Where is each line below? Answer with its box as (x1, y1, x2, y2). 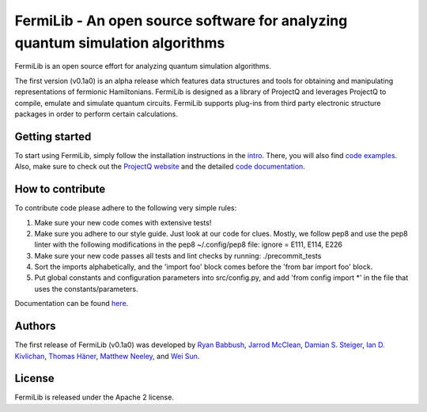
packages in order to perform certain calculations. (14, 109, 178, 119)
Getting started (14, 130, 92, 143)
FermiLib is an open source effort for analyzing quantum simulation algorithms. (14, 62, 272, 71)
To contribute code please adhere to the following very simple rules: (14, 203, 237, 213)
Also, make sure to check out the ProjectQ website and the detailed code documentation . (14, 162, 306, 172)
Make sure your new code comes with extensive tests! (34, 217, 212, 227)
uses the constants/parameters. (34, 284, 138, 293)
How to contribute (14, 183, 106, 196)
